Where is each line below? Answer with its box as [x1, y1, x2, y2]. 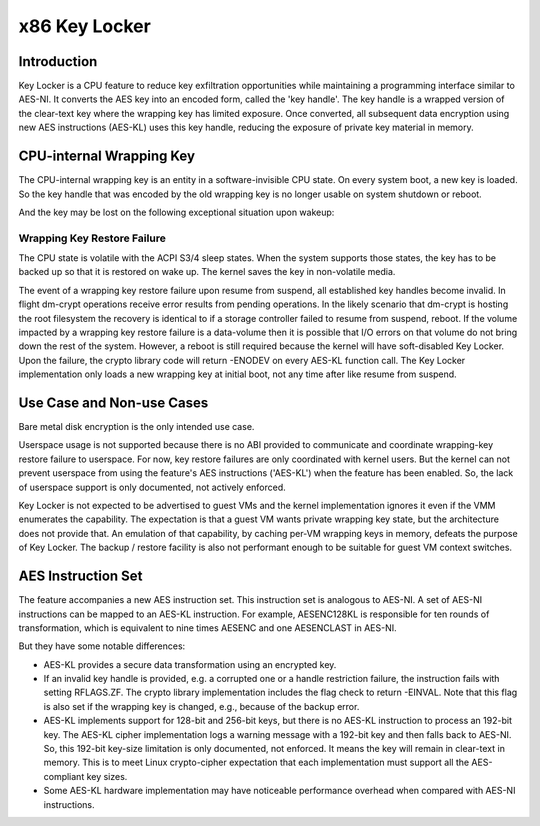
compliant [43, 770, 85, 782]
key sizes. [86, 770, 128, 782]
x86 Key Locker [18, 15, 152, 37]
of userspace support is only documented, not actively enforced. [18, 481, 287, 493]
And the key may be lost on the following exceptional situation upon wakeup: [18, 206, 335, 218]
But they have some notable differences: [18, 640, 186, 652]
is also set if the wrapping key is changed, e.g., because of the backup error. [43, 700, 360, 712]
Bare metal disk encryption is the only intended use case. [18, 421, 255, 433]
